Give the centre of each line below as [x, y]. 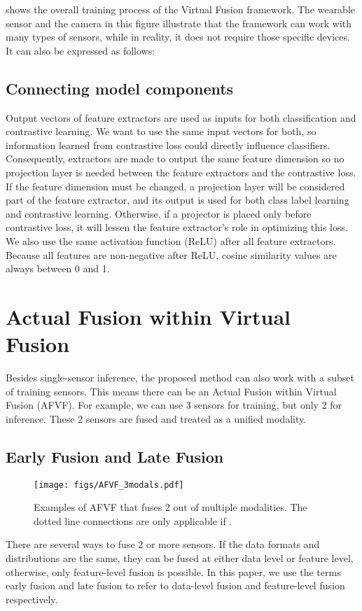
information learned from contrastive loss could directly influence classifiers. [168, 145]
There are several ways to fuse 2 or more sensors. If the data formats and [163, 544]
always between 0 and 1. [58, 268]
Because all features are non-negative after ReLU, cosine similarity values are [171, 254]
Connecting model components [120, 88]
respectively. [32, 599]
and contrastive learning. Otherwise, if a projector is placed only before [159, 213]
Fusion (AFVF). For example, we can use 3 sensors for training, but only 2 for [174, 405]
